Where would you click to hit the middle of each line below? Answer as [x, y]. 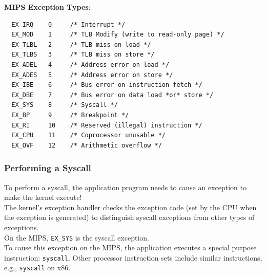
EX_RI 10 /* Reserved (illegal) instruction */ [107, 125]
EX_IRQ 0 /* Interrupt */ [68, 24]
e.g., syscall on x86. [37, 268]
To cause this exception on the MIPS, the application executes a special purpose [130, 247]
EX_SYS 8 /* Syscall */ [65, 105]
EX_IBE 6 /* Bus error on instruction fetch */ [107, 85]
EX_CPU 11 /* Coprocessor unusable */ [88, 135]
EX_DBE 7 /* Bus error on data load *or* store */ [112, 95]
